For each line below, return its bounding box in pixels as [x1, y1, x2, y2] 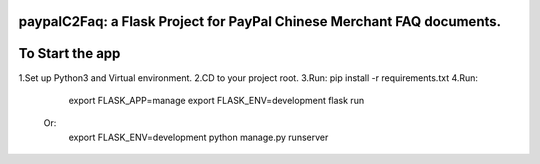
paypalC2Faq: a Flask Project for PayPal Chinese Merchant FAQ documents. [18, 13, 502, 30]
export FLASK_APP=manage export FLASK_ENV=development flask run [68, 94, 365, 106]
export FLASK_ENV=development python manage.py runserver [68, 131, 329, 143]
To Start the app [18, 45, 121, 62]
